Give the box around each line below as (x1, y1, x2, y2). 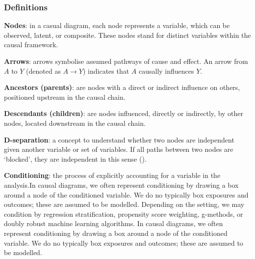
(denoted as (26, 65, 61, 76)
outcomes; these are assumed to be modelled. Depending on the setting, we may (4, 199, 245, 209)
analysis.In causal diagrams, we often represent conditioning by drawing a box (4, 179, 239, 190)
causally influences (139, 65, 194, 76)
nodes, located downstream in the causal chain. (4, 117, 146, 128)
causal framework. (4, 39, 58, 50)
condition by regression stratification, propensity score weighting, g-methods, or (4, 208, 243, 219)
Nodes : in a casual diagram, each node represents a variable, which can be (4, 20, 230, 30)
